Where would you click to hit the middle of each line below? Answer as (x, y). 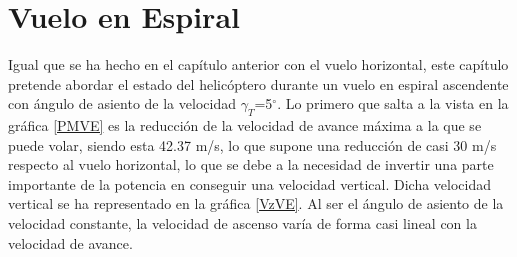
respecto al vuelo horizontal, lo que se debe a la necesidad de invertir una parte (251, 164)
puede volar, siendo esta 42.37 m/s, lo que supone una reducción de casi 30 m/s (252, 144)
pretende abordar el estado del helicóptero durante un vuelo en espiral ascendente (258, 83)
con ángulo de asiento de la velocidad (122, 103)
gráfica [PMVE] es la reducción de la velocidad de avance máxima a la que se (245, 125)
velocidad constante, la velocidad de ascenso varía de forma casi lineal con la (242, 223)
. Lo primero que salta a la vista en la (393, 103)
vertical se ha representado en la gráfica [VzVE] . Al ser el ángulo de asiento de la (256, 203)
